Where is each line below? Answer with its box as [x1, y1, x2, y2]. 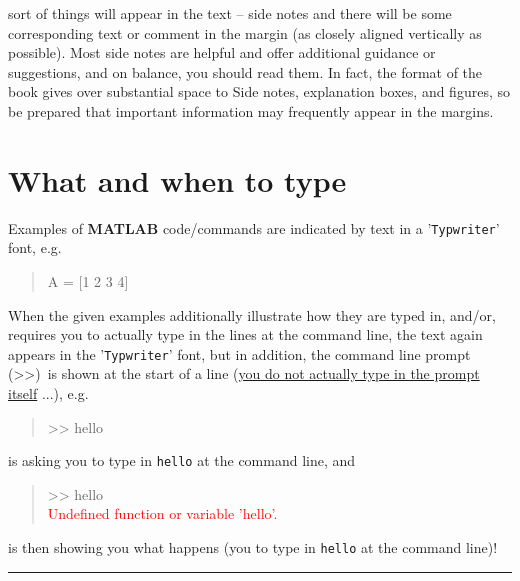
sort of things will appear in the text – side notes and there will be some [8, 3, 452, 23]
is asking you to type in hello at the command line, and [8, 450, 356, 471]
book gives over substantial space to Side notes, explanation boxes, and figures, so [8, 81, 510, 102]
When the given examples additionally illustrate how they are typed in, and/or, [8, 304, 496, 325]
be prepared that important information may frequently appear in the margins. [8, 100, 494, 121]
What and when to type [8, 159, 347, 200]
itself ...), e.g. [8, 382, 89, 403]
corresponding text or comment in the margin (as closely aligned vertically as [8, 22, 482, 43]
